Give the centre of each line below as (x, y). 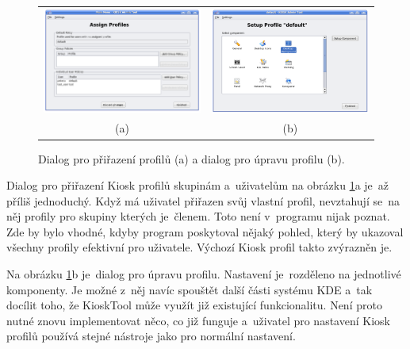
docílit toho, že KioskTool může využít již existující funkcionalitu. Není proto (194, 305)
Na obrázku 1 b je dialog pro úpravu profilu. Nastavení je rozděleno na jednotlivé (204, 274)
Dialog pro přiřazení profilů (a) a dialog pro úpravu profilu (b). (192, 158)
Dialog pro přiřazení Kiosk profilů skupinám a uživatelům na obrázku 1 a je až (198, 185)
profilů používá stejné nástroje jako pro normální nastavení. (151, 336)
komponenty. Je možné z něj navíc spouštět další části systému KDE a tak (190, 289)
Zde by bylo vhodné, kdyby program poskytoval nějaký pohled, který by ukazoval (205, 231)
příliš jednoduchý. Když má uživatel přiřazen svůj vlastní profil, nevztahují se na (203, 200)
